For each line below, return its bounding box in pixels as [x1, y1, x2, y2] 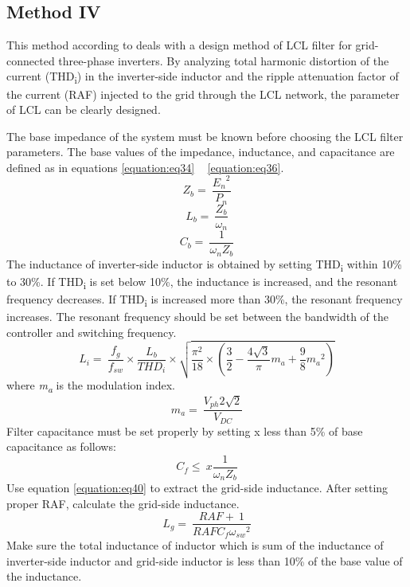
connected [6, 52, 55, 68]
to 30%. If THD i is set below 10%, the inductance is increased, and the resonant [6, 272, 398, 292]
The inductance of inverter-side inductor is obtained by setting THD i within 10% [6, 255, 402, 274]
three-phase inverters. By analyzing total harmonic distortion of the [58, 52, 389, 68]
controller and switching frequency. [6, 323, 177, 340]
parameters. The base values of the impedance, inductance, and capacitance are [6, 143, 395, 160]
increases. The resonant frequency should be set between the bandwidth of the [6, 307, 389, 324]
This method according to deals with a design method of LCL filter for [6, 37, 352, 53]
